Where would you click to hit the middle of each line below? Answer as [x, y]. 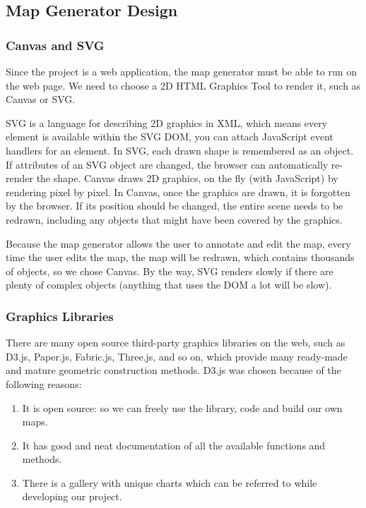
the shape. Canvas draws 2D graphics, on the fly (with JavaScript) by [187, 178]
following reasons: [44, 383]
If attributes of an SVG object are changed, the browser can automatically [167, 164]
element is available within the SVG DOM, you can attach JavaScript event [170, 137]
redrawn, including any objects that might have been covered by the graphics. [174, 219]
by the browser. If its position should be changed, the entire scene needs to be [175, 206]
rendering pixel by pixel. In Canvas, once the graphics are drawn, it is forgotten [178, 192]
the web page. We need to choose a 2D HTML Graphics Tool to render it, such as [183, 85]
